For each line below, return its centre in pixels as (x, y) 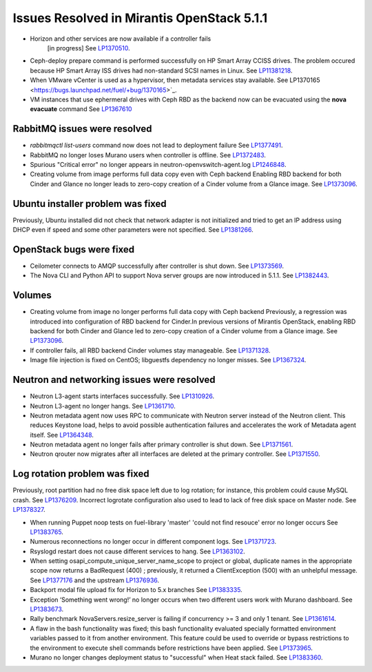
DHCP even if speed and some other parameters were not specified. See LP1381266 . (133, 230)
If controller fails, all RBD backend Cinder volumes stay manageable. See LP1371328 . (150, 350)
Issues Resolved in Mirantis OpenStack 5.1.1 (140, 18)
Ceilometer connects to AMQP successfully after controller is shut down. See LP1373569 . (157, 266)
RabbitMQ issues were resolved (82, 129)
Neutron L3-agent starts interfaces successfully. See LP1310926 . (122, 396)
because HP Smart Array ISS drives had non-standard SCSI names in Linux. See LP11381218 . (161, 70)
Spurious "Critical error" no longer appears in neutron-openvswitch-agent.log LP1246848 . (158, 164)
